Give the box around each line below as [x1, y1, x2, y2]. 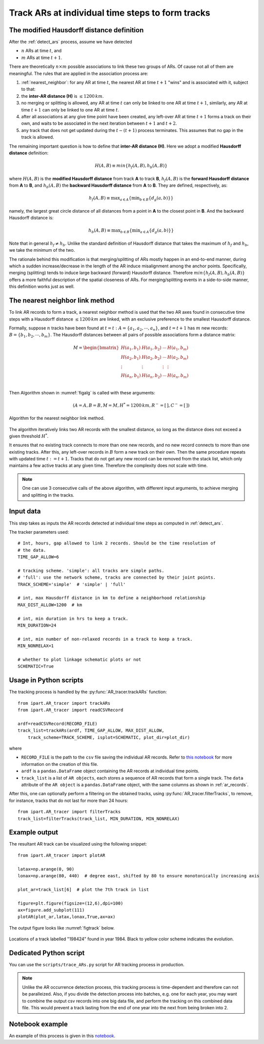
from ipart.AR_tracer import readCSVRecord [18, 707, 123, 713]
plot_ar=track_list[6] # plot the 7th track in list [18, 887, 149, 892]
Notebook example [9, 1020, 68, 1028]
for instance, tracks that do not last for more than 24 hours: [9, 797, 128, 804]
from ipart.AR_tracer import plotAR [18, 852, 105, 858]
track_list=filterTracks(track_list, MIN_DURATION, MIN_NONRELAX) [18, 816, 180, 821]
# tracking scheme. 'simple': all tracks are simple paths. [18, 567, 164, 573]
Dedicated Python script [9, 949, 85, 957]
